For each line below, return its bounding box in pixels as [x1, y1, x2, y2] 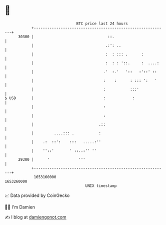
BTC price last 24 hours [76, 21, 128, 26]
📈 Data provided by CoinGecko [4, 192, 70, 198]
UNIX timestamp [85, 183, 117, 188]
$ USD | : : [4, 95, 135, 101]
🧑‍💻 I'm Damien [4, 204, 35, 210]
